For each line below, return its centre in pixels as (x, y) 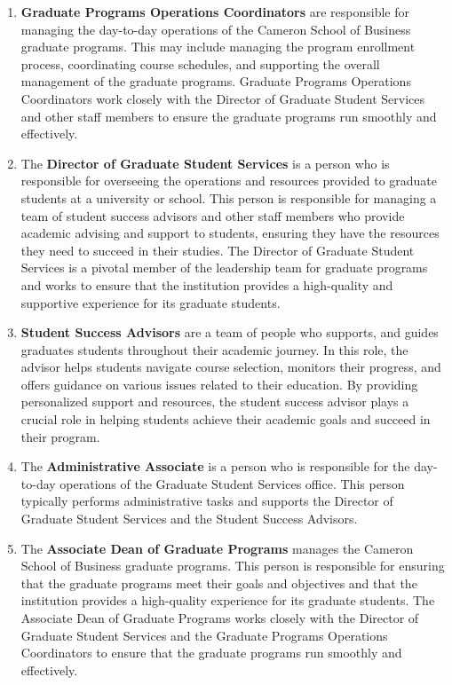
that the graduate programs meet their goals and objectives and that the (219, 583)
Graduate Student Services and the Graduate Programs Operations (204, 635)
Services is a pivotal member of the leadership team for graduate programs (224, 268)
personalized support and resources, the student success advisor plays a (215, 402)
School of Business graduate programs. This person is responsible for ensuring (233, 566)
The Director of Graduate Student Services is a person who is (205, 163)
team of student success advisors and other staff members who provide (213, 215)
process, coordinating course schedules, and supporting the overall (200, 63)
